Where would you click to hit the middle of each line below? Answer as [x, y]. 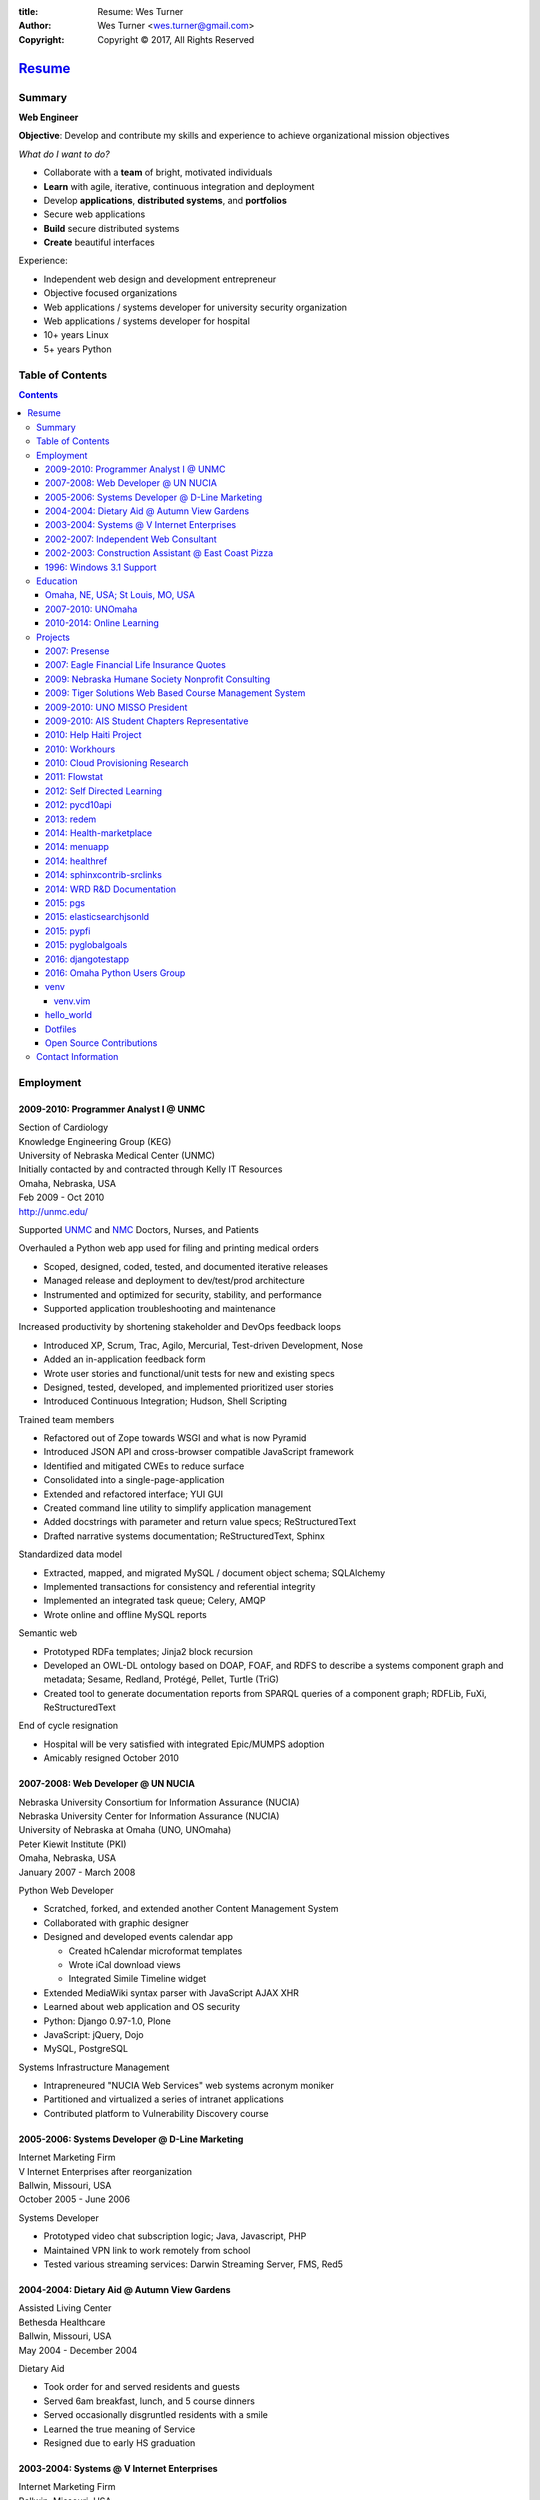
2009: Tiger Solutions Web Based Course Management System [175, 693]
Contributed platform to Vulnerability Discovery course [156, 2113]
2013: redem [71, 819]
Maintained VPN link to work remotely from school [147, 2250]
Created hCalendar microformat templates [155, 1951]
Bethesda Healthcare [62, 2322]
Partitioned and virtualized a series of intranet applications [163, 2099]
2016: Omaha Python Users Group [115, 972]
